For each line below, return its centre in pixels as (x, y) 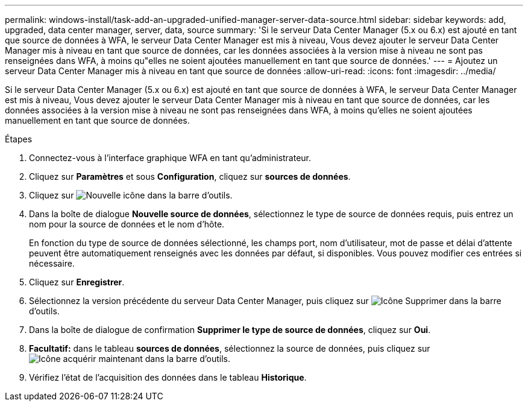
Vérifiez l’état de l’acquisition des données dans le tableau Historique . (168, 377)
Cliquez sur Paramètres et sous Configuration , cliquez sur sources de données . (190, 176)
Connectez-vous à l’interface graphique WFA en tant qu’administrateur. (170, 158)
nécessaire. (52, 263)
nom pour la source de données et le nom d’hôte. (127, 224)
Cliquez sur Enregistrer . (77, 282)
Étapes (19, 139)
